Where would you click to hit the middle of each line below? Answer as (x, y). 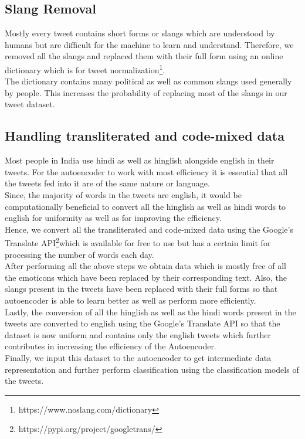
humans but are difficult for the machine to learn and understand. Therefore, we (149, 44)
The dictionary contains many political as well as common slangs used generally (148, 81)
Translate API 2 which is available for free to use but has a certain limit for (138, 242)
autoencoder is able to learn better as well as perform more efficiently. (131, 300)
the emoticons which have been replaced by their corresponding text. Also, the (146, 277)
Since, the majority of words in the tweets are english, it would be (123, 195)
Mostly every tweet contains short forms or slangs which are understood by (140, 33)
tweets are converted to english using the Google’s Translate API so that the (143, 323)
